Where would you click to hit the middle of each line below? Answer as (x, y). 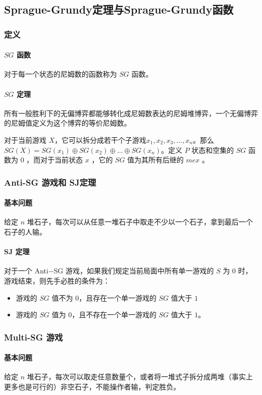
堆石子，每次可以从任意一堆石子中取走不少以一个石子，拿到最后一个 (140, 222)
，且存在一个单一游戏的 (118, 297)
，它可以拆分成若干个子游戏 (101, 140)
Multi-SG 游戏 (34, 337)
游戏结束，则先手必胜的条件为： (57, 280)
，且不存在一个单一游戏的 (114, 315)
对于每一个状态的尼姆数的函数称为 (60, 74)
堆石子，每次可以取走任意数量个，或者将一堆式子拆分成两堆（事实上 (140, 377)
